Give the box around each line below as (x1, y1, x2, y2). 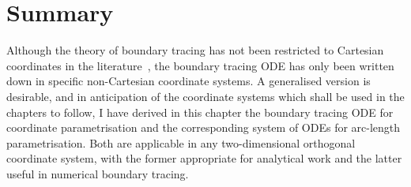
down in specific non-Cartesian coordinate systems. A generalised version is (6, 73, 371, 89)
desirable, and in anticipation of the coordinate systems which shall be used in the (6, 88, 405, 104)
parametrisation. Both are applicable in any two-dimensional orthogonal (6, 134, 356, 151)
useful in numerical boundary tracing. (6, 165, 189, 181)
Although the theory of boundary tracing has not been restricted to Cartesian (6, 42, 384, 58)
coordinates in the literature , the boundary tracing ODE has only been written (6, 57, 394, 73)
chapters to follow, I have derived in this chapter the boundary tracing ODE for (6, 103, 394, 120)
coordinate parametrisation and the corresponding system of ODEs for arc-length (6, 119, 401, 136)
